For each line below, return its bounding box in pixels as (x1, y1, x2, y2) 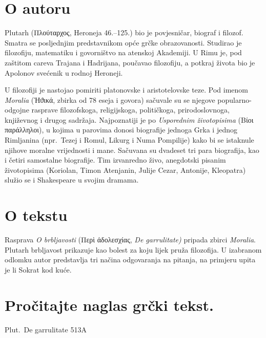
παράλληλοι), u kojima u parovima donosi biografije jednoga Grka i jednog (5, 124, 237, 135)
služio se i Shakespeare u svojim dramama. (5, 174, 139, 185)
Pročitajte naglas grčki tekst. (5, 294, 214, 315)
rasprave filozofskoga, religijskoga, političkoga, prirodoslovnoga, (31, 104, 230, 115)
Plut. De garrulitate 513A (5, 324, 87, 334)
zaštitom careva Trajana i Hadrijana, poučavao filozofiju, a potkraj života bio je (5, 57, 255, 67)
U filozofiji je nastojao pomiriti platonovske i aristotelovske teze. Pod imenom (5, 84, 249, 95)
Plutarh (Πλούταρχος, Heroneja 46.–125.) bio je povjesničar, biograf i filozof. (5, 27, 243, 38)
